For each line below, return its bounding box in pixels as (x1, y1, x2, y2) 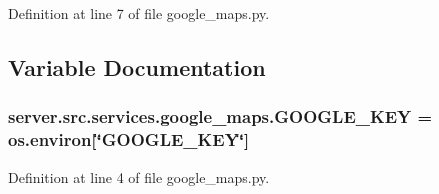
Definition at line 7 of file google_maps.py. (8, 3, 270, 23)
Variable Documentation (8, 51, 266, 82)
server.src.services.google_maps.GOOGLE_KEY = (8, 104, 433, 129)
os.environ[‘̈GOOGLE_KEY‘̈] (8, 127, 250, 152)
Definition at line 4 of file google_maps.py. (8, 166, 270, 187)
